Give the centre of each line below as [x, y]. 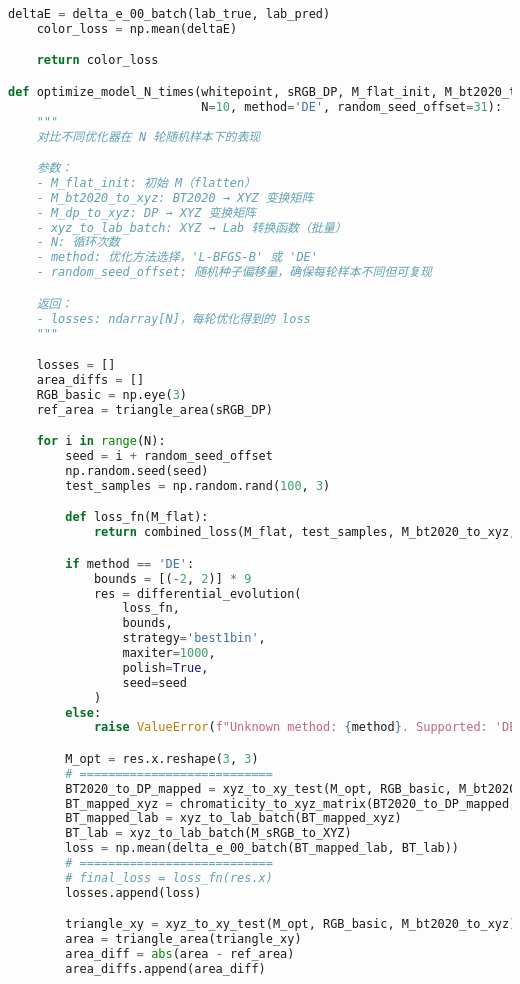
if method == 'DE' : [130, 563]
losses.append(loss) [133, 892]
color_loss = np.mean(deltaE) [137, 28]
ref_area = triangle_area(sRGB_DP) [154, 409]
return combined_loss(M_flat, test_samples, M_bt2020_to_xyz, [305, 532]
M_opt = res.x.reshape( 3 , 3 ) [162, 758]
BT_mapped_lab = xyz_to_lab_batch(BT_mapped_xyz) [233, 818]
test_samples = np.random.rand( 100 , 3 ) [198, 485]
